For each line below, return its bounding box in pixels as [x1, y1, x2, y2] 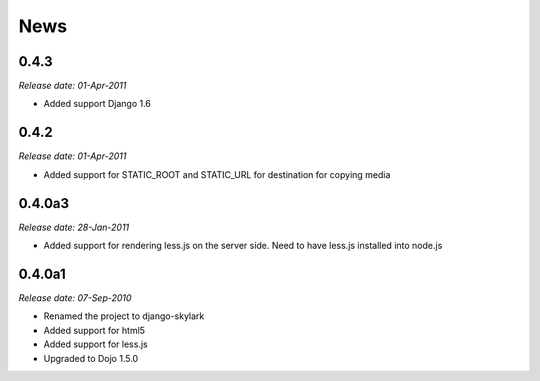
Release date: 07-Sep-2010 [18, 291, 132, 304]
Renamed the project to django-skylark [43, 310, 205, 322]
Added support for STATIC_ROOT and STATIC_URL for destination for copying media [43, 168, 391, 180]
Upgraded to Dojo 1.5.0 [43, 352, 139, 364]
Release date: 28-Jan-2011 [18, 221, 130, 233]
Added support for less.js [43, 338, 149, 350]
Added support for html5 [43, 324, 145, 336]
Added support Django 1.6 [43, 98, 152, 110]
